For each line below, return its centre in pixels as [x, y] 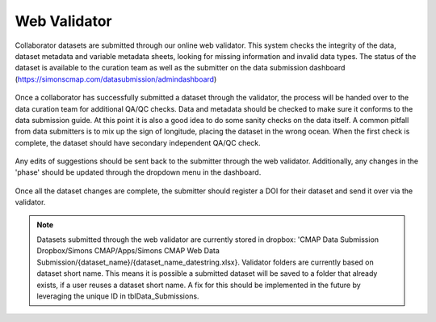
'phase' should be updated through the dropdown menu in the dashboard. [138, 172]
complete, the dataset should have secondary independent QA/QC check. [138, 142]
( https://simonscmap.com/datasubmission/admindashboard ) [116, 79]
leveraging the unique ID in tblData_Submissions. [118, 296]
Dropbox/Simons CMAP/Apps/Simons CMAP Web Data [128, 251]
